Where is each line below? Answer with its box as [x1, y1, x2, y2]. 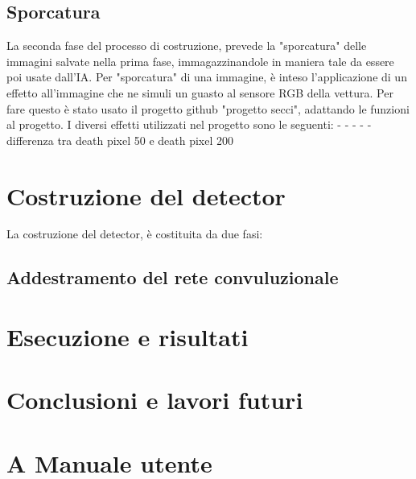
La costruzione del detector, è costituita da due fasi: [6, 225, 263, 242]
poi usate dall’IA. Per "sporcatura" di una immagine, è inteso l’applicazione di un [6, 68, 407, 85]
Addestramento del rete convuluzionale [6, 265, 339, 290]
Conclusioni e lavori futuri [6, 383, 303, 416]
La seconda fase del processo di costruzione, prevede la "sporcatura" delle [6, 37, 367, 54]
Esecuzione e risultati [6, 320, 249, 353]
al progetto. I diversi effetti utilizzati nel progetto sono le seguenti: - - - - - [6, 116, 372, 133]
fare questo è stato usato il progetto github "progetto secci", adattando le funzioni [6, 100, 410, 117]
